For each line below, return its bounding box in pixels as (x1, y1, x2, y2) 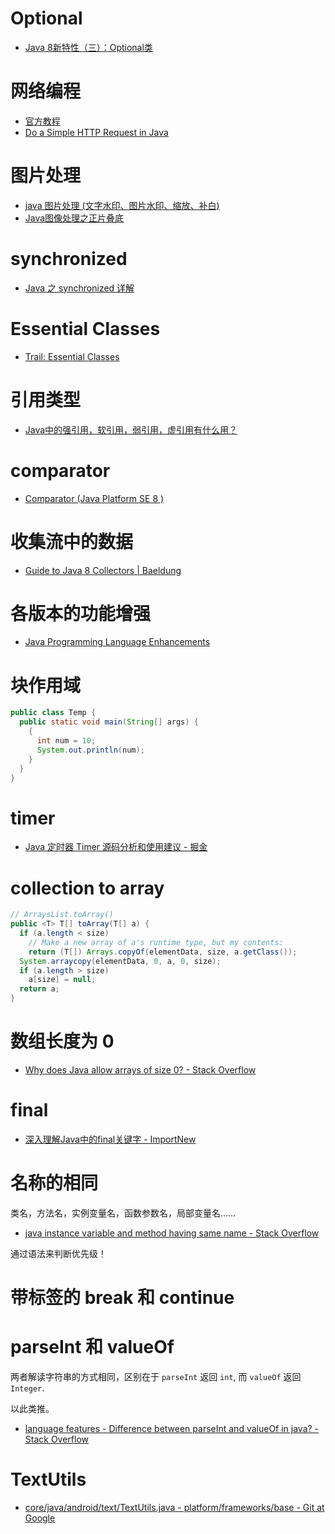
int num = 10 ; (36, 736, 97, 746)
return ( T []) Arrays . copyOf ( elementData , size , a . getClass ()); (28, 947, 298, 957)
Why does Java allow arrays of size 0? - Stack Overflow (24, 1063, 257, 1076)
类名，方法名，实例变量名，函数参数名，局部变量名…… (10, 1207, 237, 1219)
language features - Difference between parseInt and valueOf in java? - (24, 1422, 320, 1434)
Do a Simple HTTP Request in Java (24, 126, 169, 138)
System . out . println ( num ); (36, 745, 145, 755)
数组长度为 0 (10, 1030, 115, 1053)
